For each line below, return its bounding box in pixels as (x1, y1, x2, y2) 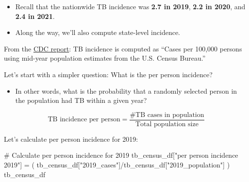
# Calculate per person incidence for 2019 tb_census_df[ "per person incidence (4, 150, 238, 160)
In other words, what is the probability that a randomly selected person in (15, 85, 237, 96)
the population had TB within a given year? (15, 95, 147, 105)
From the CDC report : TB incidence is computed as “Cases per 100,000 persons (4, 43, 242, 53)
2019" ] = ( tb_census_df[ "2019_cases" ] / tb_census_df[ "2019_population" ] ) (4, 160, 230, 169)
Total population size (135, 120, 199, 128)
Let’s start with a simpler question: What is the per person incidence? (4, 69, 213, 79)
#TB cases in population (130, 111, 204, 118)
